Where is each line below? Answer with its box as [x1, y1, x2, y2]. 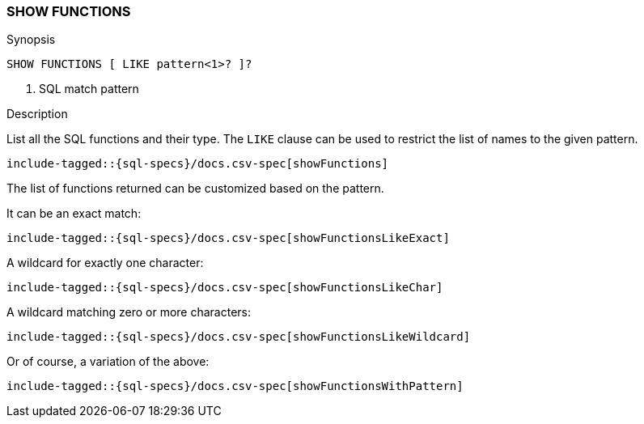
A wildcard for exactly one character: [6, 256, 204, 270]
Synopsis [6, 32, 56, 47]
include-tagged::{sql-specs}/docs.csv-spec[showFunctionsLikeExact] [6, 231, 450, 245]
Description [6, 107, 68, 121]
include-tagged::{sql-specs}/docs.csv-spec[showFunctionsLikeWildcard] [6, 330, 471, 344]
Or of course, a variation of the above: [6, 354, 210, 369]
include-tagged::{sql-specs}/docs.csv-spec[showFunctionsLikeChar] [6, 281, 443, 295]
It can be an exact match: [6, 206, 142, 221]
